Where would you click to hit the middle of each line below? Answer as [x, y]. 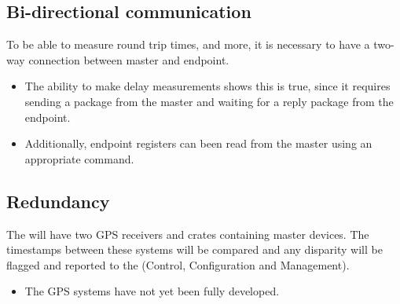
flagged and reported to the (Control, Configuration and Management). [178, 264]
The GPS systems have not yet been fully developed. [152, 291]
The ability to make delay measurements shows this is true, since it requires [207, 86]
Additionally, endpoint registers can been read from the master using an [198, 143]
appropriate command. [79, 158]
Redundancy [58, 201]
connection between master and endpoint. [129, 59]
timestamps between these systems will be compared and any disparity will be [194, 249]
